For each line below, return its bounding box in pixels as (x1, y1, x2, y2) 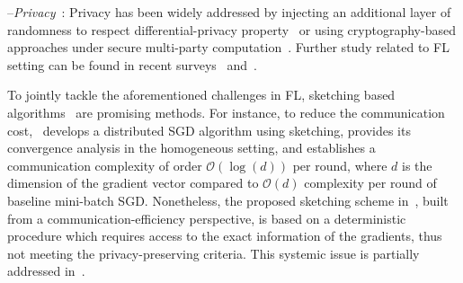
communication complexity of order (7, 155, 202, 174)
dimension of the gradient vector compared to (7, 173, 259, 192)
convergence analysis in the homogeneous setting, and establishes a (7, 138, 376, 157)
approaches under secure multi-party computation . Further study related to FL (7, 38, 450, 57)
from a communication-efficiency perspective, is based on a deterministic (7, 208, 406, 227)
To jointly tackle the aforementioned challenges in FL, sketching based (7, 85, 396, 104)
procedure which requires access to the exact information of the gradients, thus (7, 226, 442, 245)
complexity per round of (304, 173, 437, 192)
